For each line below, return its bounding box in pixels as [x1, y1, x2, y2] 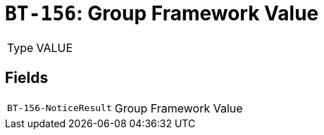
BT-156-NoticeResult [7, 103, 112, 114]
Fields [5, 69, 49, 87]
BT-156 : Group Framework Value [5, 1, 319, 25]
